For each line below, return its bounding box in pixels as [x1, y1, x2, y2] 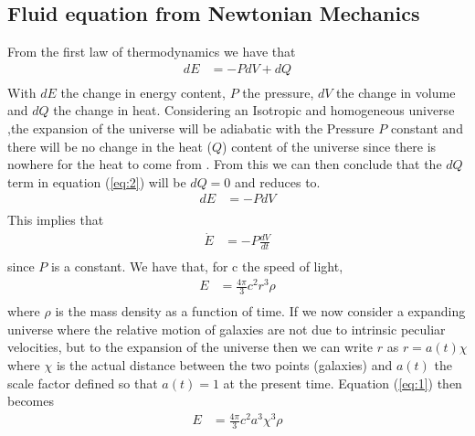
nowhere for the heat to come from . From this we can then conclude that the [7, 154, 442, 174]
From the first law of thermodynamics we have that [7, 42, 296, 61]
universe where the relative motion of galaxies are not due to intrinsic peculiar [7, 319, 446, 338]
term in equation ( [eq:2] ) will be [7, 172, 186, 191]
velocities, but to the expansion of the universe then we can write [7, 337, 374, 356]
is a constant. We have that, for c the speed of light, [50, 257, 343, 276]
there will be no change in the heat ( [7, 136, 213, 155]
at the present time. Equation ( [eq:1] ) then [223, 373, 462, 392]
